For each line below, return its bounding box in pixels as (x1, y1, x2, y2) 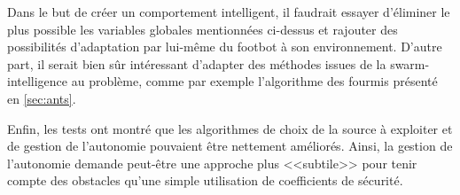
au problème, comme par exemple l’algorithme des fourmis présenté (71, 72, 438, 90)
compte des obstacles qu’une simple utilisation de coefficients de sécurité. (7, 171, 403, 190)
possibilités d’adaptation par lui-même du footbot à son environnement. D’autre (7, 37, 442, 56)
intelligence (7, 72, 68, 90)
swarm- (390, 54, 430, 73)
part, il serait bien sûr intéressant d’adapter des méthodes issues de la (7, 54, 386, 73)
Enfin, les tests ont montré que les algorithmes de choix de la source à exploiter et (7, 119, 453, 137)
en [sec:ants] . (7, 89, 76, 107)
